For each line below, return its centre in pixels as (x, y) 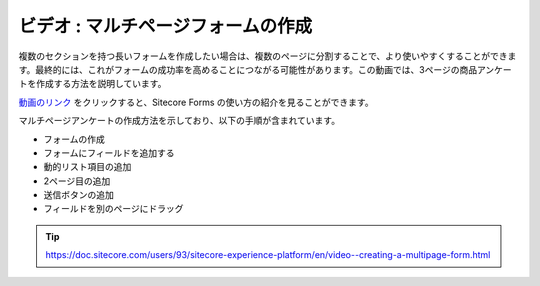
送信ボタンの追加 (78, 195)
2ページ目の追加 (77, 181)
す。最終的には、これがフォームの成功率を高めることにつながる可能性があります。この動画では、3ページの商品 (248, 69)
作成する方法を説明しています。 (101, 84)
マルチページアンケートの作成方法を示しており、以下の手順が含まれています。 (179, 121)
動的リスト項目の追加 (87, 167)
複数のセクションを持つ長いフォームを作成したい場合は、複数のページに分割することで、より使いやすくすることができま (267, 56)
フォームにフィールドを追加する (109, 152)
